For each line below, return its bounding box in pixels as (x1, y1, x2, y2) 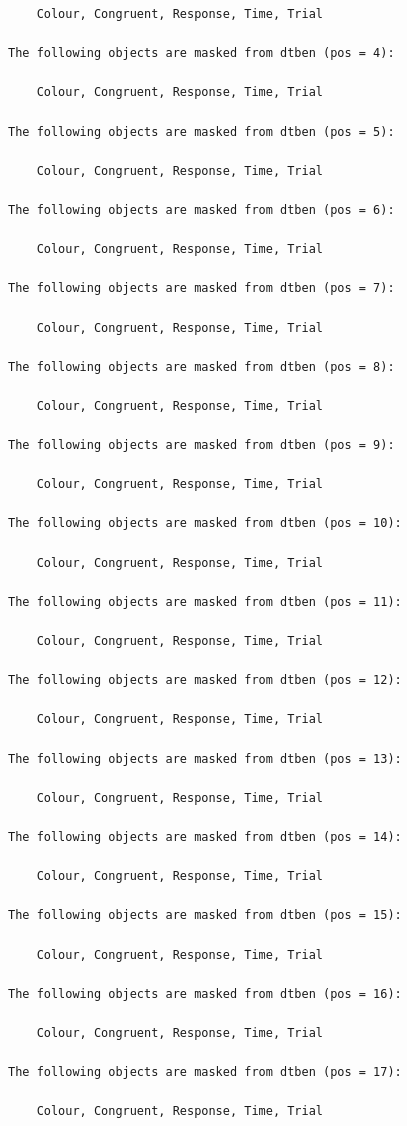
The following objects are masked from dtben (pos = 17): (8, 1065, 402, 1080)
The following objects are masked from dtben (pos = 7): (8, 281, 395, 296)
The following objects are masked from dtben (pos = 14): (8, 829, 402, 844)
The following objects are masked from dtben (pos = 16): (8, 986, 402, 1001)
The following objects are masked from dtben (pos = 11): (8, 594, 402, 609)
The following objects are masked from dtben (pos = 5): (8, 124, 395, 139)
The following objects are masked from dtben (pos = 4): (8, 46, 395, 61)
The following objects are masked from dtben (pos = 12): (8, 673, 402, 688)
